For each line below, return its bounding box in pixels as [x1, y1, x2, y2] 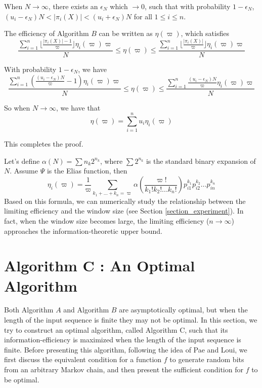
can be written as [99, 28, 153, 39]
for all [134, 11, 152, 21]
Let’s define [4, 155, 40, 166]
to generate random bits [169, 354, 244, 365]
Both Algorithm [4, 304, 54, 315]
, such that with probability [145, 1, 231, 11]
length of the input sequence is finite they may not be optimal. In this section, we [4, 314, 257, 325]
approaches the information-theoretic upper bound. [4, 225, 162, 236]
